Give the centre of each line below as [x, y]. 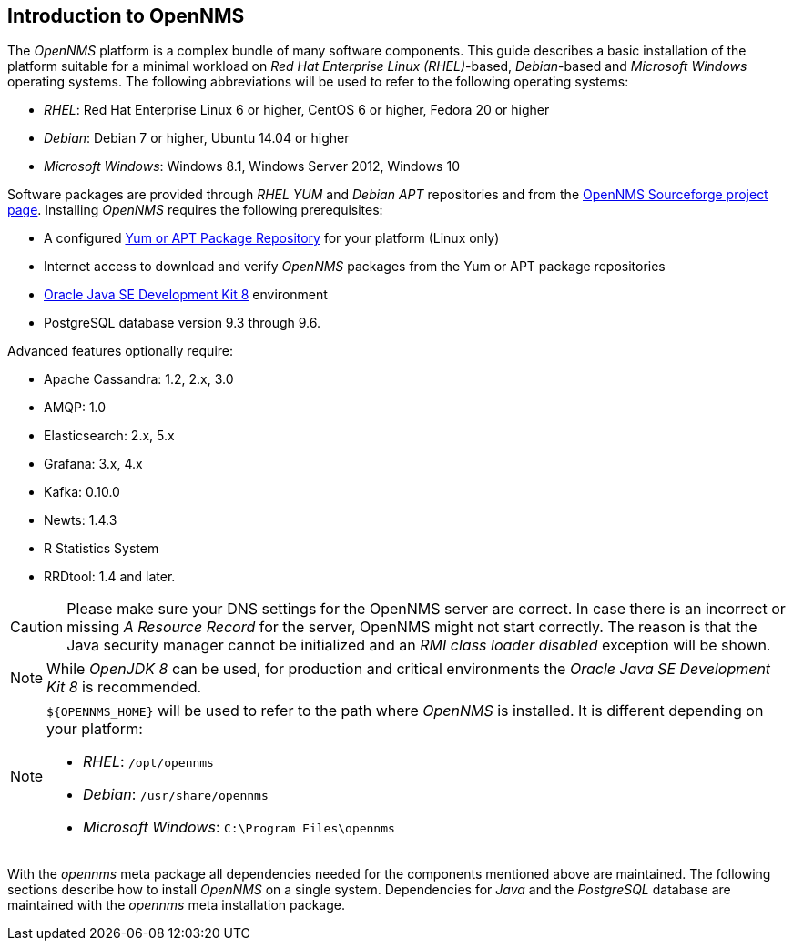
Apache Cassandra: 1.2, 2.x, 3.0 [139, 379]
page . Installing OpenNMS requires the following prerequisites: [195, 210]
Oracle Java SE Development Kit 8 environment [186, 295]
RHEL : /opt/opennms [148, 762]
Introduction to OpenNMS [126, 16]
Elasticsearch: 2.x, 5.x [109, 436]
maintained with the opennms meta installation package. [176, 905]
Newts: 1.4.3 [81, 520]
